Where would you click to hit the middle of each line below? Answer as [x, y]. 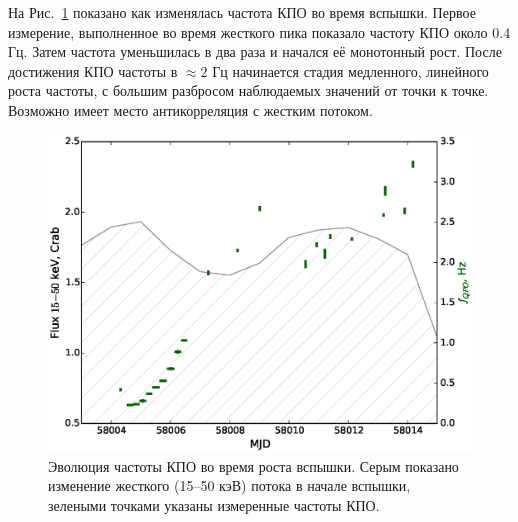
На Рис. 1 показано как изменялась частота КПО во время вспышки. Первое [242, 12]
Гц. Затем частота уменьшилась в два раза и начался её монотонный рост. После [255, 51]
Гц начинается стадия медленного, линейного [350, 70]
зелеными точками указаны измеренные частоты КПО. [214, 504]
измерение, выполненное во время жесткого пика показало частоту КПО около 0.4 [259, 31]
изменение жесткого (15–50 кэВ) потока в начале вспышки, [229, 485]
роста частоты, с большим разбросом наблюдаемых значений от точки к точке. [248, 90]
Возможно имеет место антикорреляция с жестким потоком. [190, 109]
